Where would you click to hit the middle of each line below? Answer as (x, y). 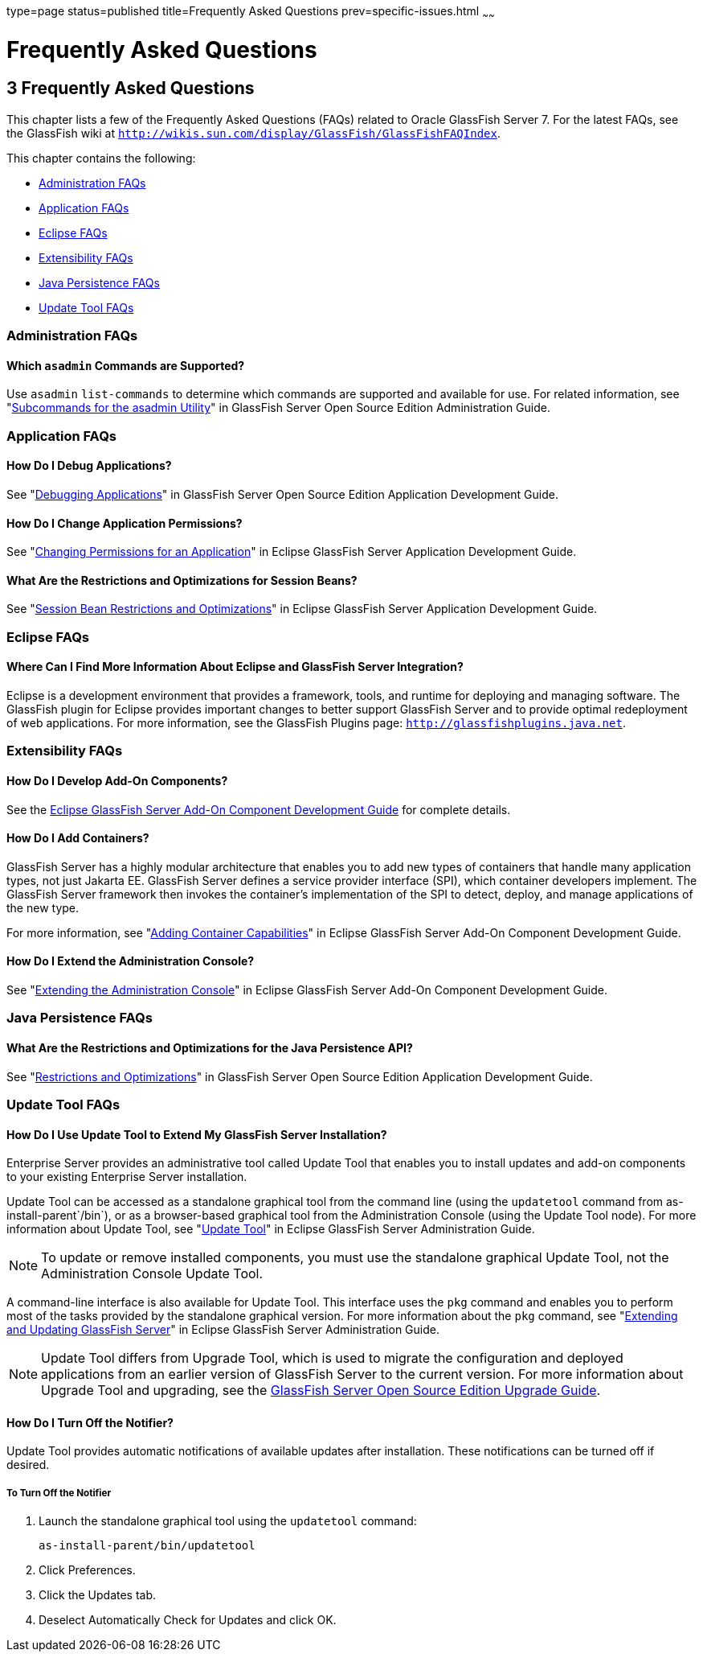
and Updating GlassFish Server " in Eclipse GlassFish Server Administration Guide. (223, 1330)
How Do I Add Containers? (78, 838)
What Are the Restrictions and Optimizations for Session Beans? (182, 580)
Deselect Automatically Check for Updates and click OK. (188, 1620)
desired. (28, 1465)
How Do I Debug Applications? (89, 466)
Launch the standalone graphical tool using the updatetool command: (228, 1521)
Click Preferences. (87, 1570)
